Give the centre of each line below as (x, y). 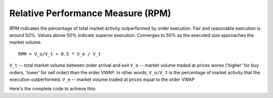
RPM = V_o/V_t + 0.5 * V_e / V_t (60, 54)
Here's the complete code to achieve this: (53, 89)
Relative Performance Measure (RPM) (90, 13)
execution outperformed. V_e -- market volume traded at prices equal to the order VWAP (102, 79)
